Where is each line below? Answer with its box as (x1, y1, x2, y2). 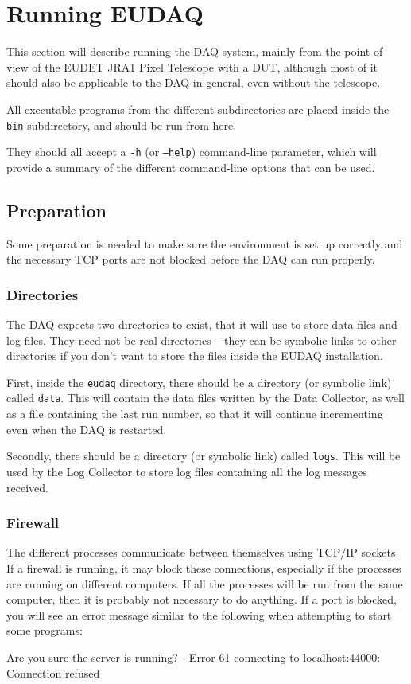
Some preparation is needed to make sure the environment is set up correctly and (6, 235, 403, 252)
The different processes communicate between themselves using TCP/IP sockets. (6, 544, 399, 561)
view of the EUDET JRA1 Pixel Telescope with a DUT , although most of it (6, 58, 378, 75)
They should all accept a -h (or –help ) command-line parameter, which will (6, 143, 377, 160)
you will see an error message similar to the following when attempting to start (6, 606, 392, 623)
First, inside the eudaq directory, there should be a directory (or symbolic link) (6, 373, 392, 390)
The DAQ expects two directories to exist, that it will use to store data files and (6, 316, 397, 333)
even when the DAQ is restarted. (6, 420, 167, 437)
